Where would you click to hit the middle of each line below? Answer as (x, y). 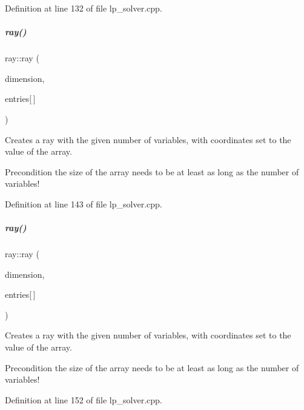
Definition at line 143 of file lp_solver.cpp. (84, 203)
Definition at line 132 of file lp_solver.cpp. (84, 8)
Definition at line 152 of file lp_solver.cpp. (84, 399)
